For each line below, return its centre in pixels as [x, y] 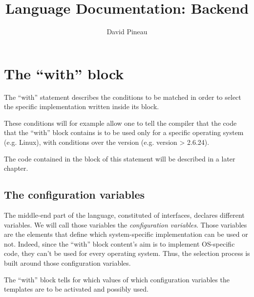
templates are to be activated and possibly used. [76, 289]
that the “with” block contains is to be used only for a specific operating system [124, 132]
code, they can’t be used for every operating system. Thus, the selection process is [127, 253]
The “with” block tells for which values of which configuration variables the [117, 279]
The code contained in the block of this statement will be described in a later [120, 158]
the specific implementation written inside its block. [82, 106]
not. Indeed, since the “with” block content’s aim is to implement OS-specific [119, 243]
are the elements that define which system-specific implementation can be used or [126, 234]
